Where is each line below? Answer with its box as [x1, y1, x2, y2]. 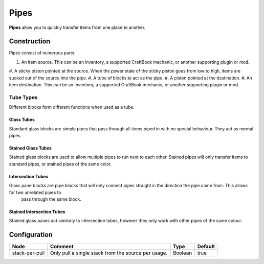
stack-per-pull [12, 250, 45, 257]
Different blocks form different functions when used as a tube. [9, 104, 134, 110]
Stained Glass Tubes [9, 145, 52, 151]
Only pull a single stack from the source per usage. [50, 250, 168, 257]
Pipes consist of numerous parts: [9, 50, 76, 56]
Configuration [9, 231, 53, 239]
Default [197, 243, 215, 250]
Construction [9, 37, 51, 46]
